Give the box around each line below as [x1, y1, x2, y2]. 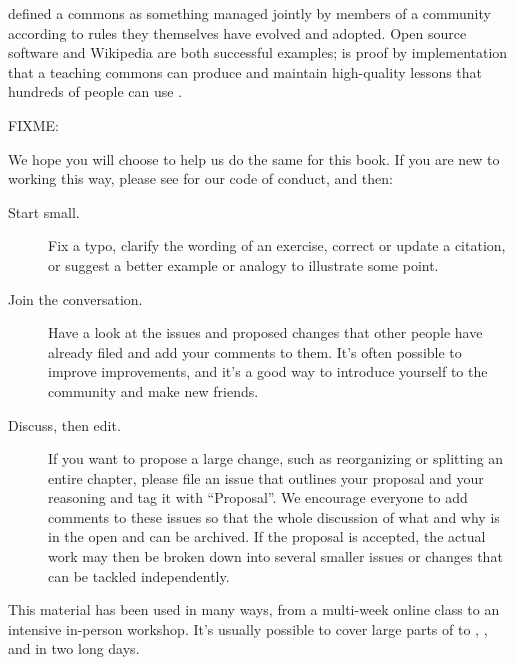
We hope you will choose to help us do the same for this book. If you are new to [8, 148, 500, 169]
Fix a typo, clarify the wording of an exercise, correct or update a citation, [48, 235, 506, 256]
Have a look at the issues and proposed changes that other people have [48, 322, 483, 343]
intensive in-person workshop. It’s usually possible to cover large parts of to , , [8, 618, 488, 639]
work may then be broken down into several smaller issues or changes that [48, 546, 503, 567]
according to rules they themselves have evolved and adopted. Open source [8, 22, 467, 43]
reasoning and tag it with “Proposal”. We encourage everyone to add [48, 487, 468, 508]
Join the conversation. [8, 288, 143, 309]
